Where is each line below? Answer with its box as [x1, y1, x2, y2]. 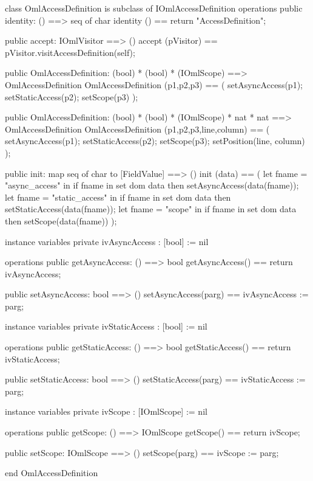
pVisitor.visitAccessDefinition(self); [5, 46, 135, 58]
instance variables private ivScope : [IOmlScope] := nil [5, 405, 207, 418]
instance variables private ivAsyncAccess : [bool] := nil [5, 235, 209, 247]
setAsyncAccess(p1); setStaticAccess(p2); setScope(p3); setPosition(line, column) [5, 134, 305, 147]
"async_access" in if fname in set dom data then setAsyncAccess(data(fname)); [5, 179, 299, 192]
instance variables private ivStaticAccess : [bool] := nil [5, 320, 207, 333]
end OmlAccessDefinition [5, 466, 98, 479]
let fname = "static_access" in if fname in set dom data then [5, 190, 231, 203]
